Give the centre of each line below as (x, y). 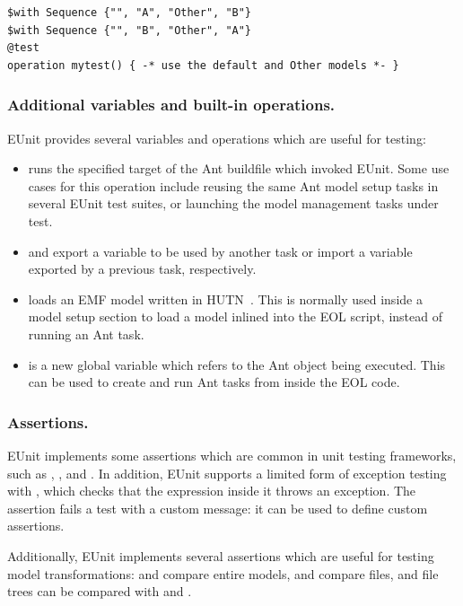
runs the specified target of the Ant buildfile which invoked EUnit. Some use (239, 168)
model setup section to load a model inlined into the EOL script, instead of (235, 316)
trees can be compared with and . (100, 591)
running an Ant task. (86, 334)
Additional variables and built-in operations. (171, 105)
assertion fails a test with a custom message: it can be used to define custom (218, 508)
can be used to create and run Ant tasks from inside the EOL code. (214, 382)
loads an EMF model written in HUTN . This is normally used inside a (225, 299)
